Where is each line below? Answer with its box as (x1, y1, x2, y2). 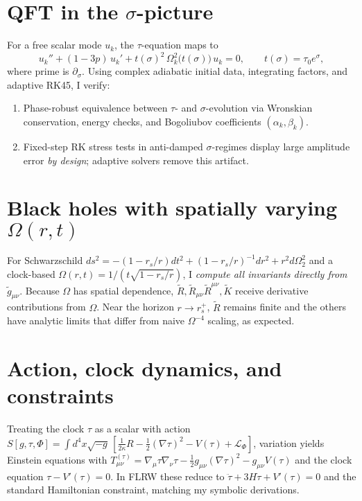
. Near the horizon (96, 299, 174, 314)
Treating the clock (7, 421, 85, 436)
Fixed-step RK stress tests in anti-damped (23, 139, 203, 153)
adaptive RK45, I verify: (7, 77, 110, 91)
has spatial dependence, (73, 283, 174, 297)
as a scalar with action (94, 421, 191, 436)
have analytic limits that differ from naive (7, 313, 185, 328)
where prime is (7, 64, 69, 78)
